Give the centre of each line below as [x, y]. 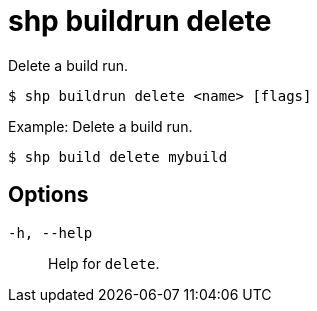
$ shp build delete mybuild [118, 156]
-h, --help [50, 232]
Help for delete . [104, 263]
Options [48, 195]
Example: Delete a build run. [100, 126]
